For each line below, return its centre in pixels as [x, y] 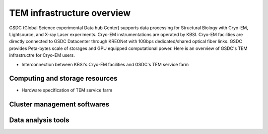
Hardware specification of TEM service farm [67, 90]
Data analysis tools [39, 120]
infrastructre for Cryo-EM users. [42, 55]
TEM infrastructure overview [70, 13]
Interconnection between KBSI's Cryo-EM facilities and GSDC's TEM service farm [105, 64]
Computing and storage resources [63, 78]
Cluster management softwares [59, 105]
